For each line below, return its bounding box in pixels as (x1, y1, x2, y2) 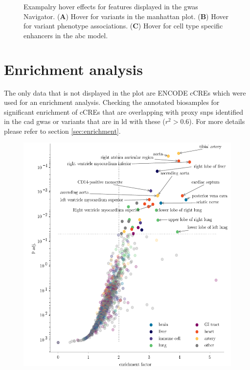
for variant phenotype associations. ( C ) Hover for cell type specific (23, 21, 223, 31)
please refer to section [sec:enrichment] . (4, 125, 121, 136)
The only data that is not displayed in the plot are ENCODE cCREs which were (4, 87, 246, 98)
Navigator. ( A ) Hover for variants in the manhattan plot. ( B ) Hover (23, 11, 229, 21)
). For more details (189, 116, 245, 126)
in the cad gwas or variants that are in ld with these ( (4, 116, 165, 126)
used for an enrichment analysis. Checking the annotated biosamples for (4, 97, 220, 107)
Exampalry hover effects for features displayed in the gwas (23, 1, 198, 11)
